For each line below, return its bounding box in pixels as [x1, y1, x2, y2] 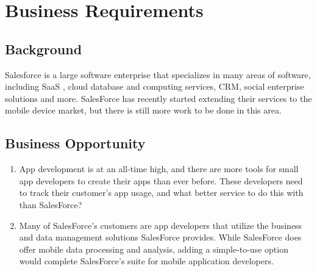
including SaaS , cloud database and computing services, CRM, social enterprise [5, 80, 304, 93]
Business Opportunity [5, 134, 146, 153]
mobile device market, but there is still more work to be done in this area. [5, 104, 282, 117]
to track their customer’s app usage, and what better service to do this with [19, 186, 304, 199]
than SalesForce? [19, 198, 82, 211]
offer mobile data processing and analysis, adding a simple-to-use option [19, 242, 288, 255]
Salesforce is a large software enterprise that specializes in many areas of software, [5, 68, 311, 81]
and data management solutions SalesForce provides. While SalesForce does [19, 231, 302, 244]
